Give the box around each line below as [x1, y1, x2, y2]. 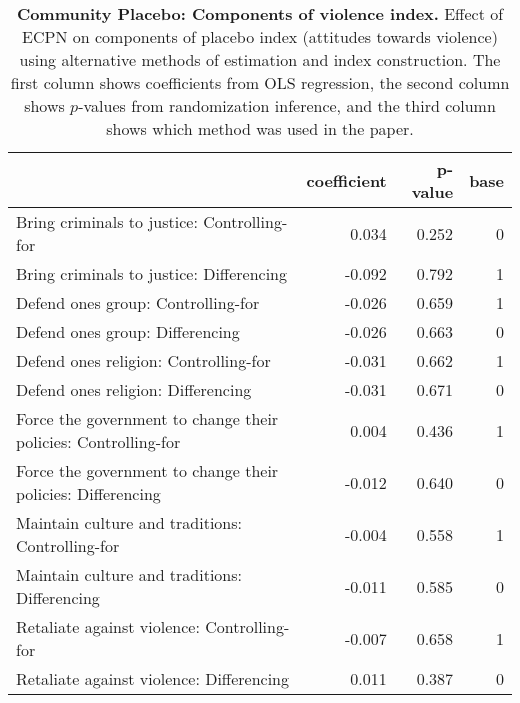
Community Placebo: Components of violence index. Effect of [16, 2, 504, 25]
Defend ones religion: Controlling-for [16, 349, 271, 372]
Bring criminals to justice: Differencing [16, 262, 287, 285]
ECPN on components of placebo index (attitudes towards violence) [22, 25, 498, 48]
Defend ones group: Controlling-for [16, 291, 260, 314]
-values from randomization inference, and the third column [78, 94, 496, 117]
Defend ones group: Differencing [16, 320, 240, 343]
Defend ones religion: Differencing [16, 378, 252, 401]
